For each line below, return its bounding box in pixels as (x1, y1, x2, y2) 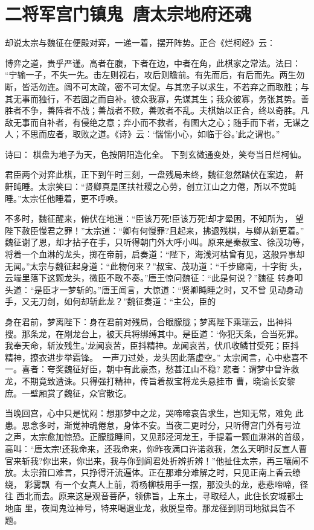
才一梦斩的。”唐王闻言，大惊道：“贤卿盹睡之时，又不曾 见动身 (51, 283, 295, 296)
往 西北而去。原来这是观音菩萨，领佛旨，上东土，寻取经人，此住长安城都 (5, 490, 295, 502)
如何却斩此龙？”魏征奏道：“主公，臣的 (63, 295, 216, 308)
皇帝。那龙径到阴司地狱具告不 (176, 501, 295, 514)
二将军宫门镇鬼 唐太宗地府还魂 (5, 1, 252, 26)
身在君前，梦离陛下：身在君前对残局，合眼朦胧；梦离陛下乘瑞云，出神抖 (5, 315, 292, 328)
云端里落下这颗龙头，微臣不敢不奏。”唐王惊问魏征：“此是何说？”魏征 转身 (5, 271, 295, 284)
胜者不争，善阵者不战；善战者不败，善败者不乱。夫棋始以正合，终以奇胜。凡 (5, 104, 309, 117)
